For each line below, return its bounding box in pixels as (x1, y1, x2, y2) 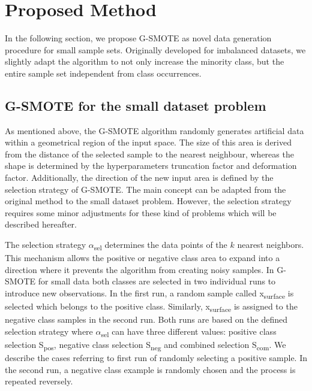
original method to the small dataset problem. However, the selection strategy (5, 195, 292, 207)
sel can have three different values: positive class (101, 325, 277, 339)
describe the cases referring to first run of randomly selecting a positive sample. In (5, 351, 308, 364)
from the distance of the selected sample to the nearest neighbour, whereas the (5, 147, 294, 160)
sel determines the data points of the (94, 238, 227, 252)
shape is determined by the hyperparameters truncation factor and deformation (5, 159, 297, 172)
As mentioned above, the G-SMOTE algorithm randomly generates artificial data (5, 124, 304, 137)
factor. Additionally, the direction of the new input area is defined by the (5, 171, 274, 184)
